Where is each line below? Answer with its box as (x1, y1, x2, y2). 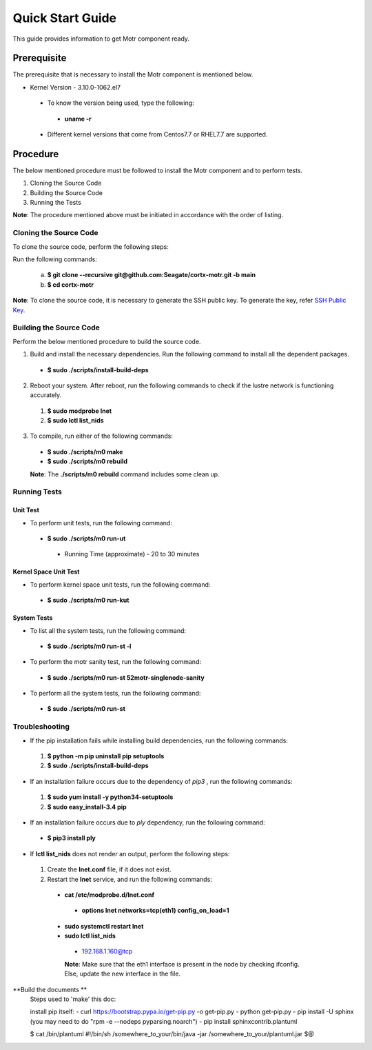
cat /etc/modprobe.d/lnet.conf (64, 890, 155, 899)
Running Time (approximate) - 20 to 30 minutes (64, 550, 200, 558)
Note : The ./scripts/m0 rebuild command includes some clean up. (30, 470, 220, 478)
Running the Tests (30, 199, 82, 207)
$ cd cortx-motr (47, 280, 94, 289)
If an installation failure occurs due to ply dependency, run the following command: (30, 818, 265, 827)
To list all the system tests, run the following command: (30, 626, 186, 634)
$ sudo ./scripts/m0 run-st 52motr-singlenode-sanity (47, 673, 205, 682)
